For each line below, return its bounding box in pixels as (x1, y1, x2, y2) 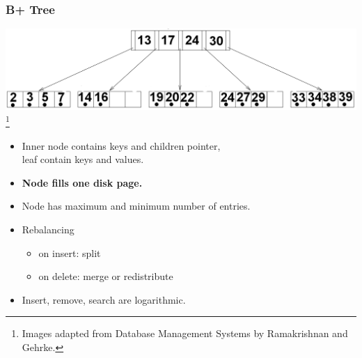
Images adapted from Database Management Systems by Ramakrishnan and (22, 326, 348, 341)
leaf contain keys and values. (22, 152, 144, 166)
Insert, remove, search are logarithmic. (22, 292, 186, 306)
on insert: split (38, 245, 101, 260)
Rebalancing (22, 222, 74, 237)
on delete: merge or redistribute (38, 269, 173, 283)
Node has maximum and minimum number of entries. (22, 199, 251, 213)
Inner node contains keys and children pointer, (22, 138, 221, 153)
